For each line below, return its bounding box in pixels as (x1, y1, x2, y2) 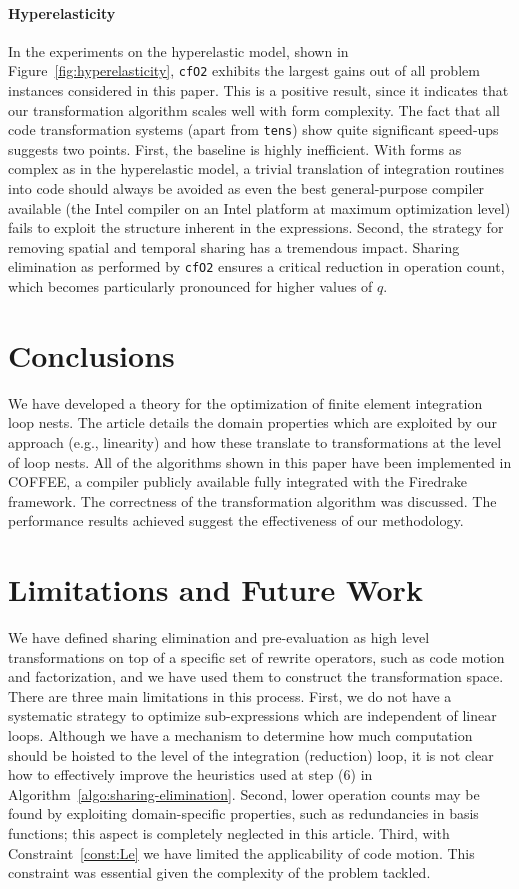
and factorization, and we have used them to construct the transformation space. (8, 666, 504, 687)
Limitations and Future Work (8, 569, 423, 610)
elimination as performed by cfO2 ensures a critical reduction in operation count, (8, 256, 505, 277)
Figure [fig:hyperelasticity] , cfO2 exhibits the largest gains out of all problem (8, 60, 480, 81)
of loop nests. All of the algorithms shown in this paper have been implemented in (8, 451, 512, 472)
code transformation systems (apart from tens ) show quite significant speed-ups (8, 119, 499, 140)
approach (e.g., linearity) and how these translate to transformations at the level (8, 432, 502, 453)
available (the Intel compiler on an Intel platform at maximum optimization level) (8, 197, 511, 218)
